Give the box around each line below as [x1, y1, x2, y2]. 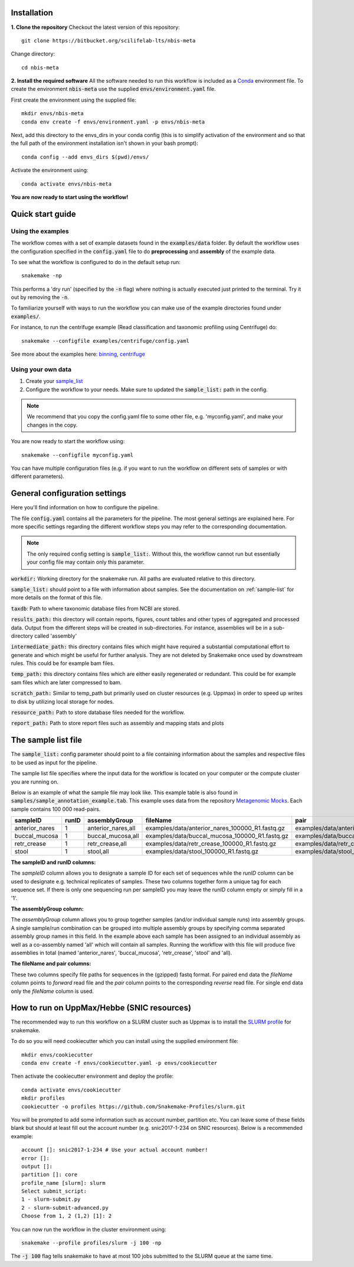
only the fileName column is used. [11, 987, 94, 995]
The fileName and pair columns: [11, 960, 91, 967]
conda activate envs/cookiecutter [21, 1086, 121, 1093]
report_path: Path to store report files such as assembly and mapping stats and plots [11, 720, 224, 727]
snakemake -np [21, 272, 62, 279]
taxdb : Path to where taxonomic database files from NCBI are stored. [11, 605, 180, 612]
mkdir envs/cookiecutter [21, 1051, 93, 1058]
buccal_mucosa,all [87, 832, 139, 840]
